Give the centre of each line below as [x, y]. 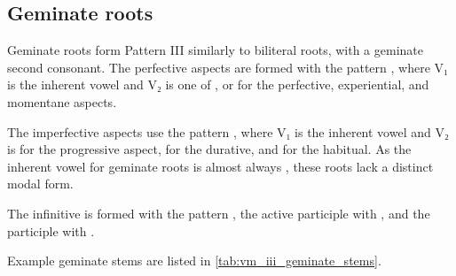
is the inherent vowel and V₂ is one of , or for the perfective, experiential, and [218, 84]
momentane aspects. [62, 101]
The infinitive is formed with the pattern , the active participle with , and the [219, 213]
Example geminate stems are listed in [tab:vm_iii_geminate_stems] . [194, 261]
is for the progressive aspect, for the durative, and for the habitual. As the [209, 149]
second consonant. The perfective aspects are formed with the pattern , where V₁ [228, 67]
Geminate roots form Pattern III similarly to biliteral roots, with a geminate [215, 50]
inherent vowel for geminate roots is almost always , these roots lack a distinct [220, 166]
